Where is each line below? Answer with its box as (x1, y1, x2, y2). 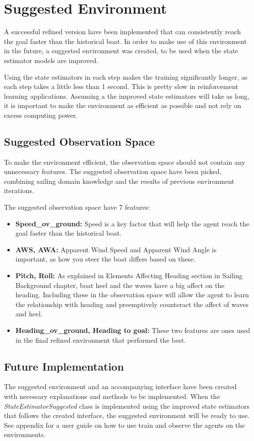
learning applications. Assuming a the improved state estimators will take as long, (4, 90, 250, 101)
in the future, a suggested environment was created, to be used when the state (4, 45, 238, 56)
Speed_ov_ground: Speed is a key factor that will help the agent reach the (15, 218, 250, 228)
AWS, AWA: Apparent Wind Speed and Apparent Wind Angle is (15, 244, 217, 254)
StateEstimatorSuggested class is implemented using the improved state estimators (4, 400, 250, 411)
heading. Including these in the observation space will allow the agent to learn (15, 289, 249, 300)
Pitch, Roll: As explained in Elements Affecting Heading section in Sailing (15, 270, 243, 281)
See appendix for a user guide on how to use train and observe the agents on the (4, 419, 245, 430)
